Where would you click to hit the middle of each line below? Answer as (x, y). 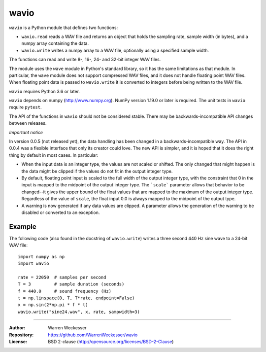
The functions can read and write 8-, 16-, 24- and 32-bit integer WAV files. (85, 60)
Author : (17, 328)
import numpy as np (41, 257)
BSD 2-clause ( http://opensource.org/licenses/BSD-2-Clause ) (111, 341)
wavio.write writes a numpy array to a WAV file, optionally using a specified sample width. (115, 50)
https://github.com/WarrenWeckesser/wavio (93, 335)
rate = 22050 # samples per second (62, 277)
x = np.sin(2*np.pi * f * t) (53, 305)
